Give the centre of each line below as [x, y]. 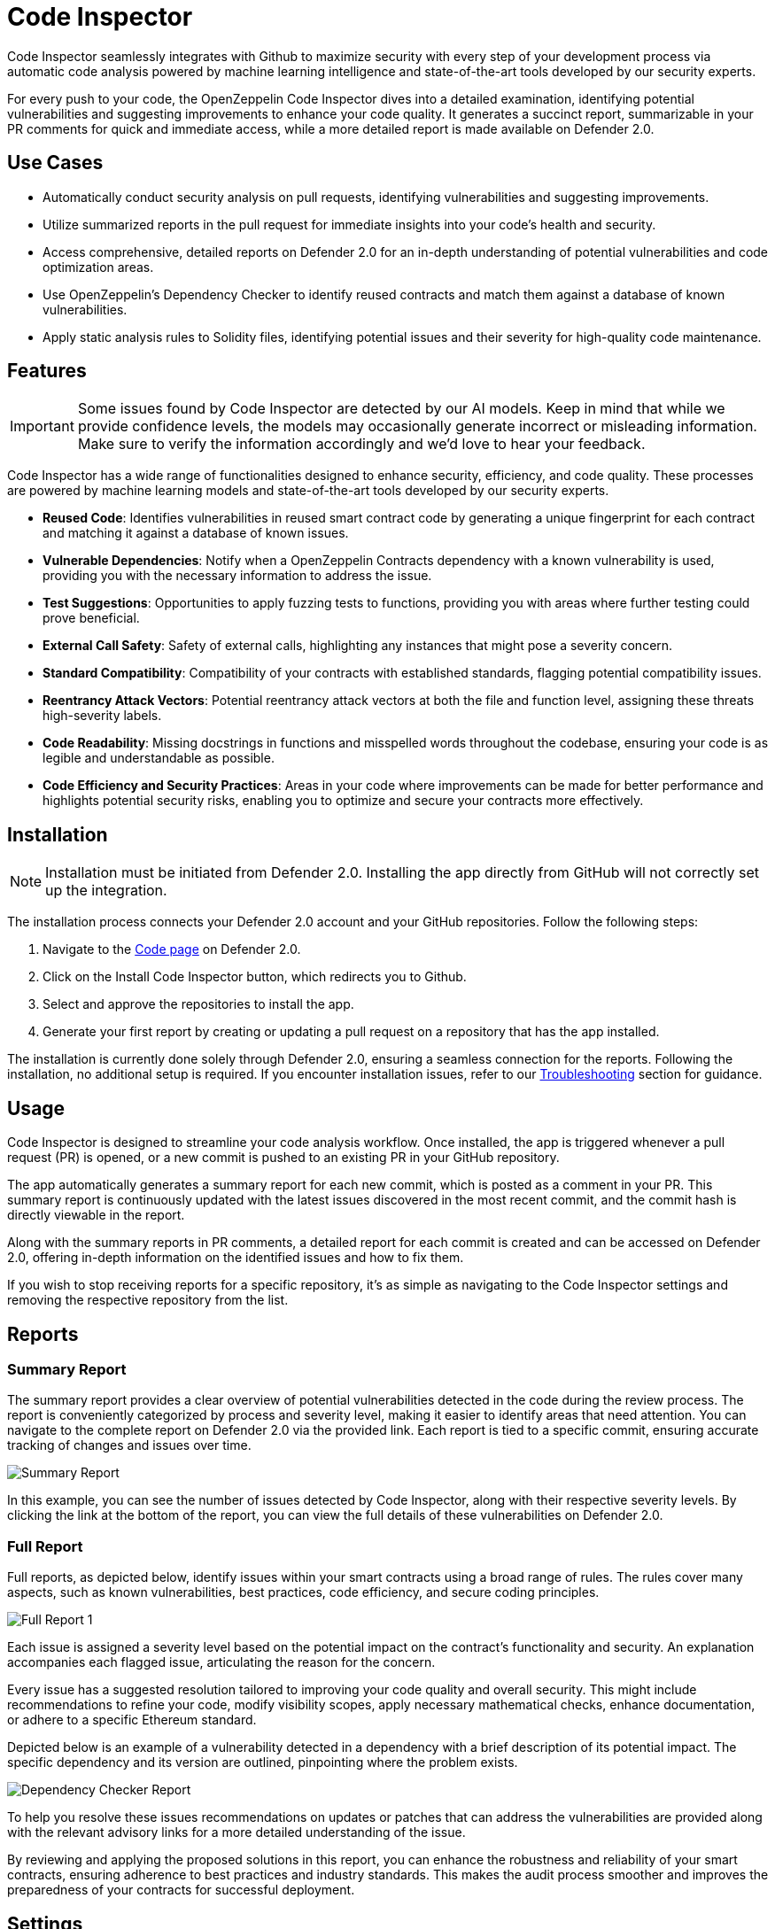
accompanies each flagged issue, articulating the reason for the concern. [221, 1662]
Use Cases [55, 163]
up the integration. [106, 891]
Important [42, 426]
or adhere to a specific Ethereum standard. [132, 1720]
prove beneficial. [91, 618]
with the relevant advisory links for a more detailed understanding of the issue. [236, 1832]
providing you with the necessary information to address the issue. [237, 576]
